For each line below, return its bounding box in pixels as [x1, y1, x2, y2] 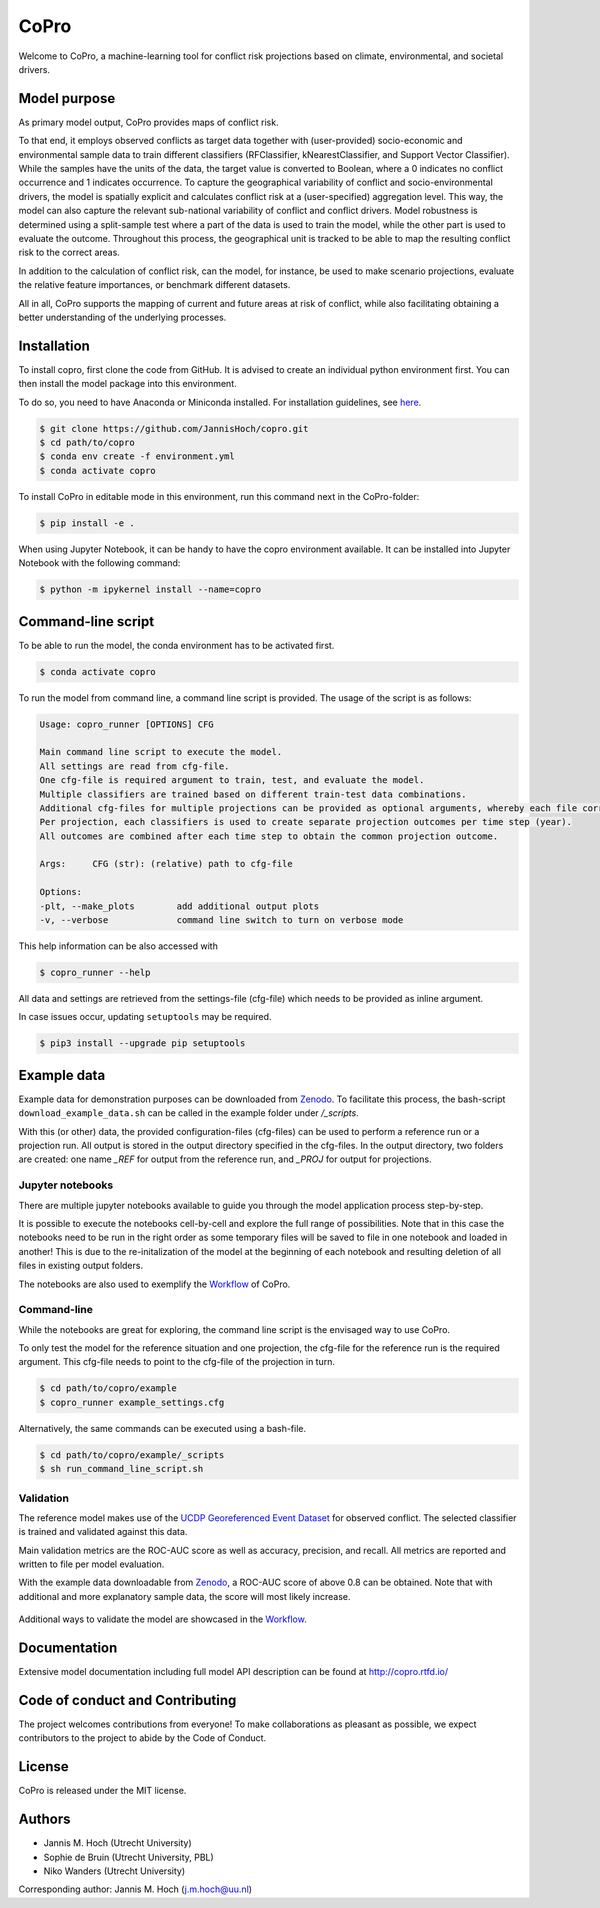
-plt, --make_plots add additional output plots [39, 900, 320, 912]
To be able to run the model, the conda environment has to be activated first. [18, 639, 335, 651]
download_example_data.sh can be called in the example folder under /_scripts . [18, 1107, 359, 1119]
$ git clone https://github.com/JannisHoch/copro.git [39, 423, 309, 434]
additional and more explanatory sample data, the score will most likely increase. [18, 1590, 351, 1602]
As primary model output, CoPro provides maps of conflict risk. [18, 116, 279, 128]
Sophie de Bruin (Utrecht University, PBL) [43, 1851, 214, 1863]
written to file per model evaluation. [18, 1558, 165, 1570]
